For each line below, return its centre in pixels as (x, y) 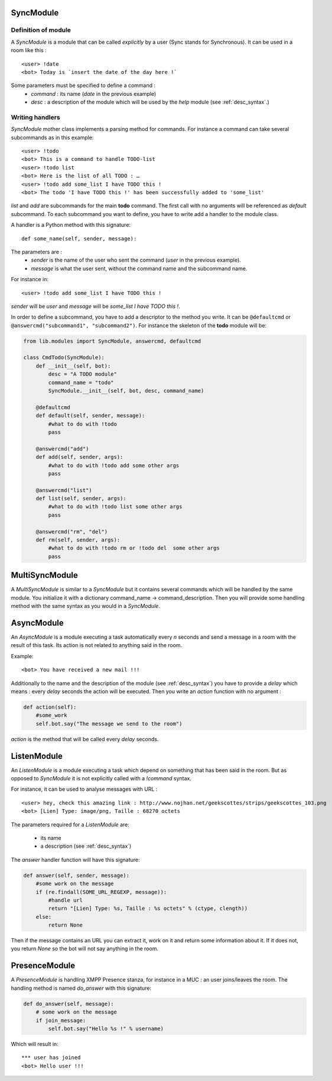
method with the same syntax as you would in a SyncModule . (86, 606)
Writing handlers (35, 117)
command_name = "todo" (81, 382)
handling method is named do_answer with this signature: (81, 988)
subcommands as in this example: (52, 137)
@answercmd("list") (64, 490)
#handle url (65, 900)
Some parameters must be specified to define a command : (83, 85)
